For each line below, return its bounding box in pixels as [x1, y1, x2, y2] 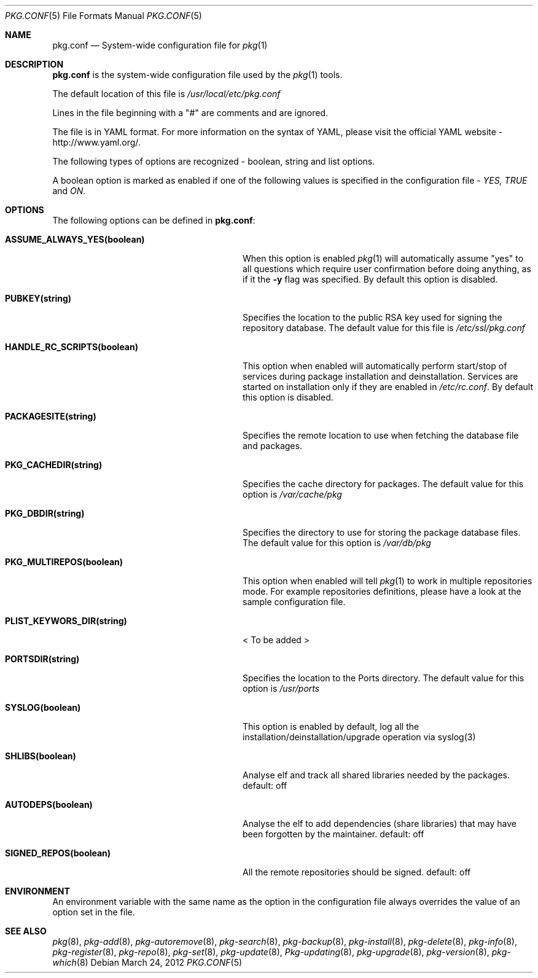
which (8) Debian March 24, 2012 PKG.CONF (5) [52, 957, 243, 968]
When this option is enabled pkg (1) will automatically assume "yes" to [243, 253, 524, 264]
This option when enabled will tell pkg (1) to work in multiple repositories [243, 576, 532, 586]
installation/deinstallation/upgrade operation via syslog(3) [243, 732, 476, 742]
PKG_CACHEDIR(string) [5, 460, 103, 470]
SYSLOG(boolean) [5, 702, 81, 713]
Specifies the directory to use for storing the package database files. [243, 527, 521, 538]
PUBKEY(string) [5, 293, 72, 303]
